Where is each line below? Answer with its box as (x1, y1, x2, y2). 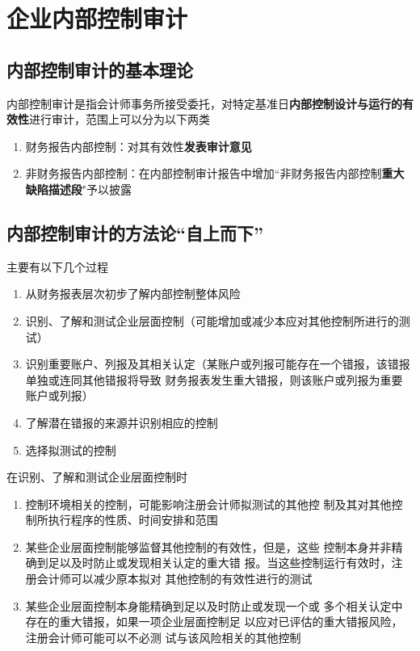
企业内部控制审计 (6, 2, 188, 35)
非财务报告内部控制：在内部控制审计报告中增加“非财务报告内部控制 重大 (25, 165, 405, 182)
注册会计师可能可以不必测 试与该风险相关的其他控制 (25, 628, 301, 645)
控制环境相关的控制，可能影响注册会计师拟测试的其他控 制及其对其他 (25, 495, 392, 512)
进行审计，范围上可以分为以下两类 (29, 111, 210, 128)
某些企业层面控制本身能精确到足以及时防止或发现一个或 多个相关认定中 (25, 597, 403, 614)
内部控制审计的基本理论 (6, 57, 193, 82)
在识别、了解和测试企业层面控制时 (6, 468, 187, 485)
